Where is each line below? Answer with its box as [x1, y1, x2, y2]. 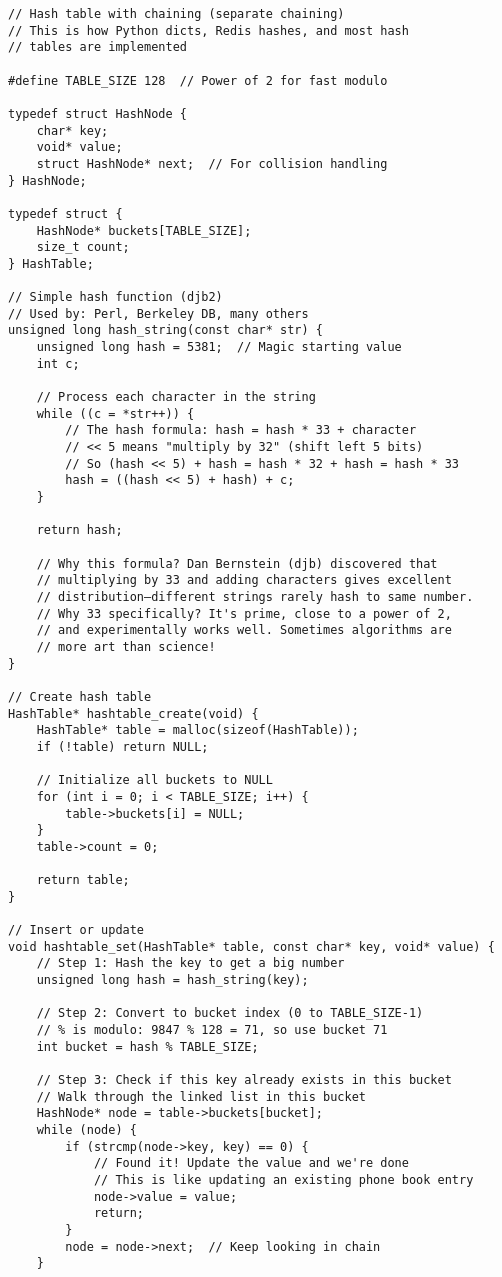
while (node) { [36, 1122, 137, 1137]
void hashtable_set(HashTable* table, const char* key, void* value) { [8, 939, 495, 954]
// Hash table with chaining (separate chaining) [8, 7, 345, 21]
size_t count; [36, 240, 130, 255]
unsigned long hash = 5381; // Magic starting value [36, 340, 402, 355]
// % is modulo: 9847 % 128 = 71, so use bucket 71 [36, 1023, 388, 1038]
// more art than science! [36, 639, 216, 654]
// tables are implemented [8, 40, 187, 55]
